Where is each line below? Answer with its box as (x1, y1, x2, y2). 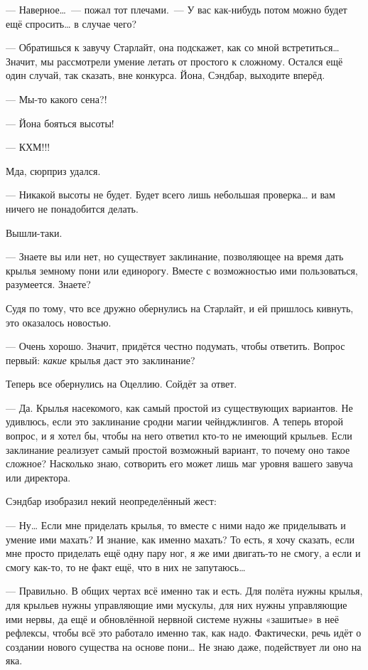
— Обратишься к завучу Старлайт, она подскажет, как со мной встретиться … (6, 40, 340, 55)
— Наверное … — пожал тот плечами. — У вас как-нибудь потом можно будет (6, 2, 347, 16)
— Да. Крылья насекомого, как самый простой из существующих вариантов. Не (6, 400, 353, 415)
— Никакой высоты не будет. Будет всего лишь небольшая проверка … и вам (6, 187, 335, 202)
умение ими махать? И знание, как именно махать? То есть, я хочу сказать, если (6, 531, 355, 546)
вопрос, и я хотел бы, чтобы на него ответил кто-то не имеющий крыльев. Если (6, 428, 352, 443)
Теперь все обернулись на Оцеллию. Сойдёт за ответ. (6, 376, 237, 391)
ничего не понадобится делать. (6, 201, 139, 216)
